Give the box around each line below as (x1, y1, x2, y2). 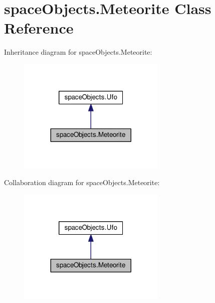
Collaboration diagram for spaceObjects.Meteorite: (4, 177, 160, 188)
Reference (4, 18, 74, 38)
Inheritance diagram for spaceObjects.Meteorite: (4, 47, 152, 57)
